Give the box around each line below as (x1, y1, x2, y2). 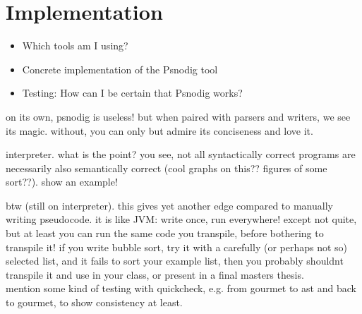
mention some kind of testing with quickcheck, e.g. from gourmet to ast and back (6, 281, 356, 296)
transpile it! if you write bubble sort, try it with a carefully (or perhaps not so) (6, 239, 348, 254)
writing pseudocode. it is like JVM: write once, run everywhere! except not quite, (6, 212, 357, 227)
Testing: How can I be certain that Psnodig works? (22, 85, 243, 100)
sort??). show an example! (6, 174, 118, 189)
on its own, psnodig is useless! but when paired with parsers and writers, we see (6, 109, 351, 123)
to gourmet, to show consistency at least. (6, 295, 183, 310)
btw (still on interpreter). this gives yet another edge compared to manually (6, 198, 333, 212)
